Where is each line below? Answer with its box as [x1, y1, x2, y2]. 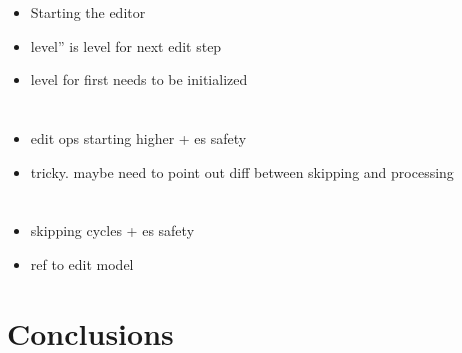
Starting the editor [30, 2, 146, 22]
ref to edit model [30, 253, 134, 274]
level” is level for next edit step [30, 35, 222, 56]
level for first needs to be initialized [30, 69, 248, 90]
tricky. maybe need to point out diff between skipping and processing [30, 161, 454, 182]
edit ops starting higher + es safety [30, 127, 247, 148]
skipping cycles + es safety [30, 220, 195, 241]
